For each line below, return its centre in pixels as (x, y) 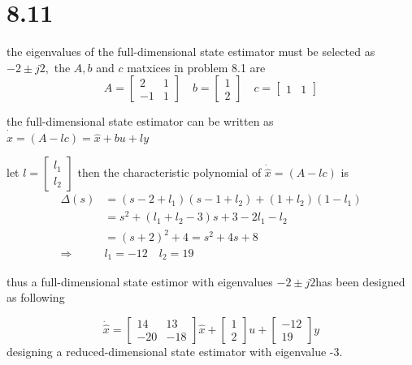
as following (36, 297)
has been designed (360, 281)
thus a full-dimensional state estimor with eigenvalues (140, 281)
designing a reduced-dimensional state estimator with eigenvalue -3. (175, 351)
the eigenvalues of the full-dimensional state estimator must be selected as (191, 52)
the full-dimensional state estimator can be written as (140, 121)
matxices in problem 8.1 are (196, 67)
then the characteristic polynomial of (169, 172)
